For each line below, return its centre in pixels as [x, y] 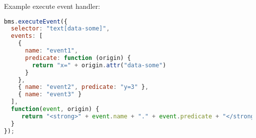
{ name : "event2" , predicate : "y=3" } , [83, 87]
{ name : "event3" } [50, 95]
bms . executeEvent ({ [36, 21]
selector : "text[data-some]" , [60, 29]
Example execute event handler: [52, 6]
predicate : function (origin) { [78, 58]
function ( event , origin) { [55, 109]
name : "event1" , [51, 51]
